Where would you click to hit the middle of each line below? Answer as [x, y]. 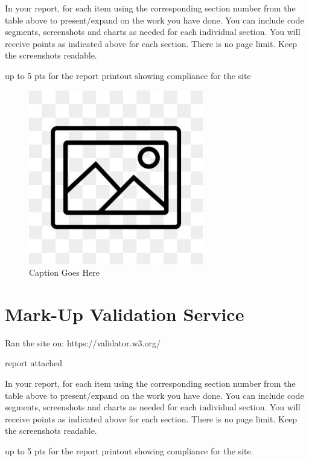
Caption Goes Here [64, 272]
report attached [33, 363]
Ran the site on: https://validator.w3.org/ [83, 342]
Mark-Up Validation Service [125, 313]
